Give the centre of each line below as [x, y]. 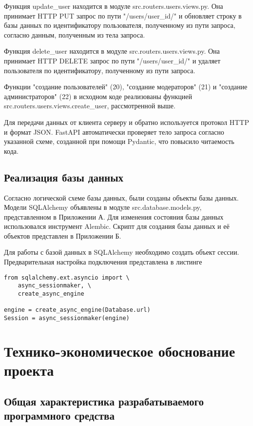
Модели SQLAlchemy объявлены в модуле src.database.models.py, [103, 207]
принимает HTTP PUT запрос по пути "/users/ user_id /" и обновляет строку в [123, 15]
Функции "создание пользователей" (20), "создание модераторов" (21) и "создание [126, 87]
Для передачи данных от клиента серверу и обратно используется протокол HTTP [127, 122]
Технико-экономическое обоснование [120, 351]
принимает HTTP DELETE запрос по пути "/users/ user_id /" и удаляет [112, 60]
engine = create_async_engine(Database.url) [77, 310]
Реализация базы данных [64, 177]
